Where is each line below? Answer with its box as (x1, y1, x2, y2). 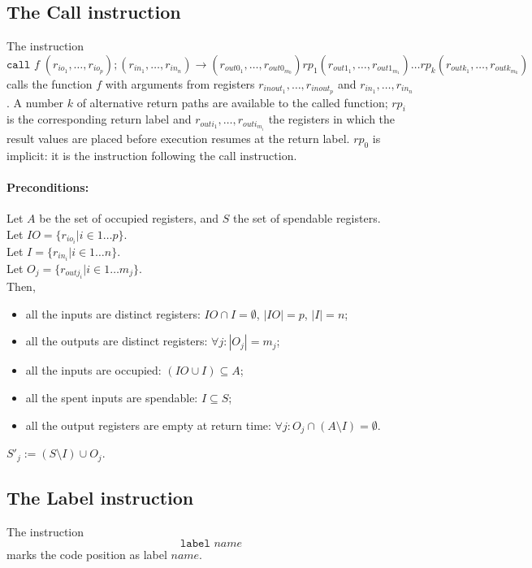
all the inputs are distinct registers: (25, 305, 201, 322)
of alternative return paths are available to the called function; (76, 93, 388, 111)
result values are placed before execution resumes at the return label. (6, 129, 350, 146)
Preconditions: (6, 178, 89, 195)
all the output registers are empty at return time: (25, 416, 271, 433)
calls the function (6, 75, 93, 92)
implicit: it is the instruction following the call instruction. (6, 146, 297, 163)
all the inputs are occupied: (25, 362, 162, 379)
